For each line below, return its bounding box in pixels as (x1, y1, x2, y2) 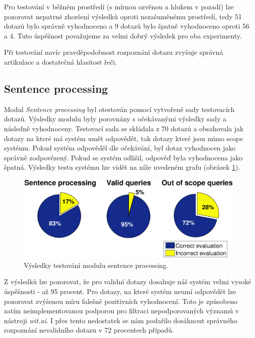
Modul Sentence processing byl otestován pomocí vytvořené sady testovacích (4, 104, 235, 114)
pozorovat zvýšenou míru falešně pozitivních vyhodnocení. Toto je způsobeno (4, 296, 238, 306)
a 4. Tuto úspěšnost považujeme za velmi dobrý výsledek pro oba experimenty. (4, 30, 242, 40)
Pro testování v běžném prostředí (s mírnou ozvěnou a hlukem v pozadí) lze (4, 1, 234, 11)
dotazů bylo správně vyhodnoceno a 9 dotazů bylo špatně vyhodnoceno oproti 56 (4, 21, 250, 31)
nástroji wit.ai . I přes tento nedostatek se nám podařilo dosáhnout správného (4, 315, 238, 325)
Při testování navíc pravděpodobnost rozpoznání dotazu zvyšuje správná (4, 47, 223, 57)
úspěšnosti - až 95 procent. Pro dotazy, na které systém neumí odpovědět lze (4, 286, 236, 296)
